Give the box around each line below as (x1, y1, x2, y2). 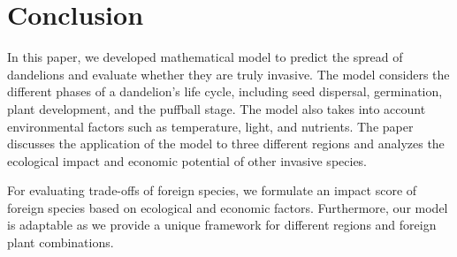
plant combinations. (7, 233, 114, 252)
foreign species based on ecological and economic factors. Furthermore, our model (7, 198, 448, 216)
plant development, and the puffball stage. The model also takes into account (7, 99, 426, 117)
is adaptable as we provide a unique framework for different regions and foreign (7, 215, 437, 234)
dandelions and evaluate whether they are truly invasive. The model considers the (7, 64, 450, 83)
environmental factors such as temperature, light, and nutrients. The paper (7, 117, 414, 135)
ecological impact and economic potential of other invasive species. (7, 151, 368, 170)
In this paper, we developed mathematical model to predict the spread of (7, 48, 403, 66)
